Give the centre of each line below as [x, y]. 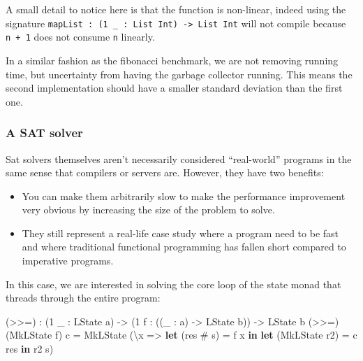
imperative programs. [68, 261]
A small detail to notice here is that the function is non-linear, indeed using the [176, 9]
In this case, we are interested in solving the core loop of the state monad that [173, 284]
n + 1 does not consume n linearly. [80, 37]
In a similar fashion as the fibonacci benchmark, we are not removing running [172, 60]
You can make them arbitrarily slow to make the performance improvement [184, 196]
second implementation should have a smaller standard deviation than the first [174, 88]
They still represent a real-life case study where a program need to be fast [180, 233]
